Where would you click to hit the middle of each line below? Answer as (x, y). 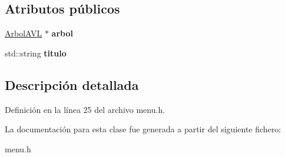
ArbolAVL (24, 33)
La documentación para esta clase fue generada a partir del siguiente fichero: (143, 129)
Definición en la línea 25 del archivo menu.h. (85, 109)
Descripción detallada (72, 84)
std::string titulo (36, 53)
